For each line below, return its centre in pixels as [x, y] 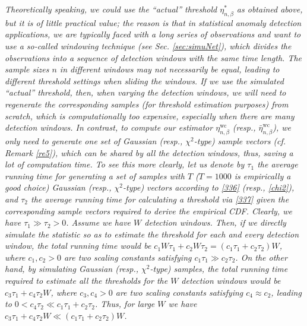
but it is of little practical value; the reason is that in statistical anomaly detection [153, 22]
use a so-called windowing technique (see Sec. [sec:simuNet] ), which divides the [148, 45]
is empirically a [262, 175]
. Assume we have [99, 222]
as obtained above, [270, 9]
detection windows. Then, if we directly [215, 222]
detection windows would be [231, 281]
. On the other [261, 257]
